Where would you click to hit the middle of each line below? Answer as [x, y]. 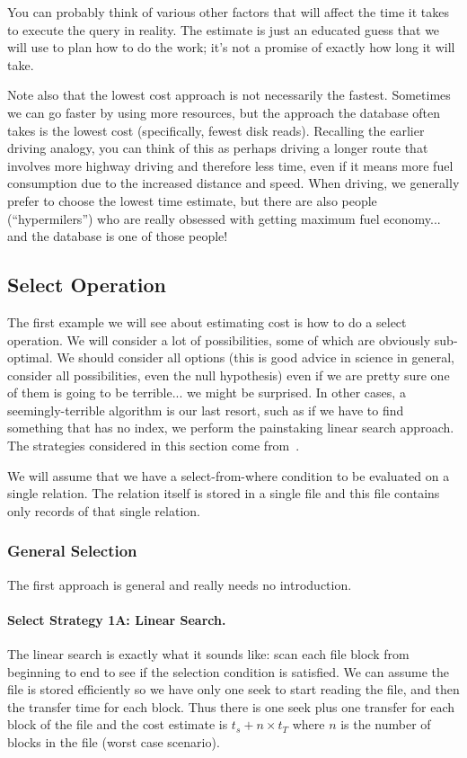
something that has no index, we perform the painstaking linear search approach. [231, 428]
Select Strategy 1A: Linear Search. [117, 619]
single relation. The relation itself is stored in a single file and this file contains [224, 493]
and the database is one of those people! [118, 236]
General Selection [72, 551]
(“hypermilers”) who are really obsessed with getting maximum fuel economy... [224, 218]
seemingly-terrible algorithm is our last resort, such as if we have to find [206, 410]
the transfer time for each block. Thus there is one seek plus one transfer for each [231, 706]
